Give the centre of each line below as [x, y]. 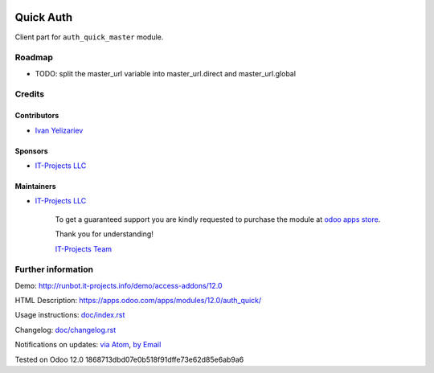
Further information [54, 269]
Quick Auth [44, 17]
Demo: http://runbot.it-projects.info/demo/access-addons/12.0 [119, 285]
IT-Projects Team [84, 248]
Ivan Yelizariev [59, 130]
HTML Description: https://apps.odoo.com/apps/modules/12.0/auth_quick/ [138, 301]
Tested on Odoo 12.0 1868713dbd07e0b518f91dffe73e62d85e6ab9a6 [129, 359]
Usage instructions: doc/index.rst [70, 315]
